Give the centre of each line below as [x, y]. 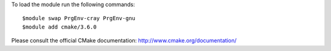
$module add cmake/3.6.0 [59, 27]
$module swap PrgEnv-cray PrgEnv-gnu [79, 19]
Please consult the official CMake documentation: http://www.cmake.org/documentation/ [124, 41]
